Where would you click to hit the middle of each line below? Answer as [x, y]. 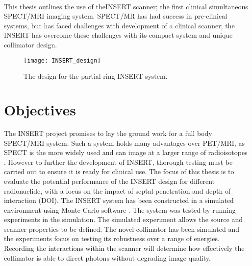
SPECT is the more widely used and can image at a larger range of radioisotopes [126, 152]
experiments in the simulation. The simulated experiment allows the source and [123, 219]
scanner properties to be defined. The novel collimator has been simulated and [122, 229]
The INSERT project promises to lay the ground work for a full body [108, 133]
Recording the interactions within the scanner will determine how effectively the [124, 248]
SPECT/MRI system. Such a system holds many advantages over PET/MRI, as [124, 143]
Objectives [40, 110]
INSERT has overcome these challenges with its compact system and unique [118, 35]
